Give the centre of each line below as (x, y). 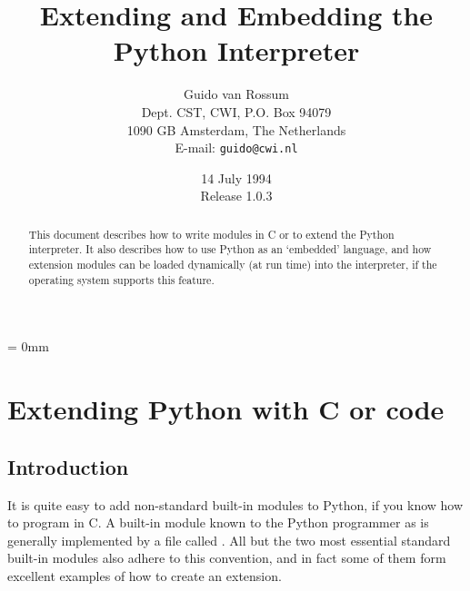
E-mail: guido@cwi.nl (236, 148)
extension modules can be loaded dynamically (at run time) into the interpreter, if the (233, 265)
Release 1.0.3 (236, 196)
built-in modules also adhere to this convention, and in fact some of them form (227, 558)
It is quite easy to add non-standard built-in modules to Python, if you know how (235, 504)
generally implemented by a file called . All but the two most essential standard (229, 540)
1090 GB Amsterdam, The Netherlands (236, 129)
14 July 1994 (236, 177)
